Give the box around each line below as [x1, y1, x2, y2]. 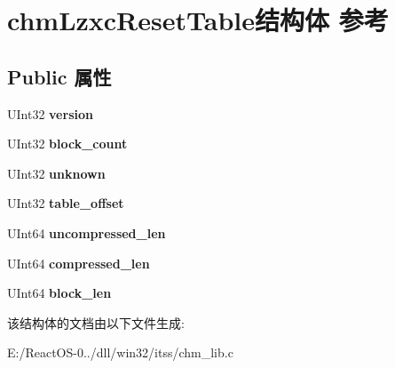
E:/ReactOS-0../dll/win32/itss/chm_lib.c [7, 343, 233, 362]
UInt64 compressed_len [7, 253, 150, 272]
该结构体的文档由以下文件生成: [7, 313, 185, 332]
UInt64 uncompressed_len [7, 223, 166, 242]
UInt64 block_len [7, 284, 112, 302]
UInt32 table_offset [7, 194, 124, 212]
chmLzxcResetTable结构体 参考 [7, 2, 389, 38]
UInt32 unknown [7, 164, 106, 182]
